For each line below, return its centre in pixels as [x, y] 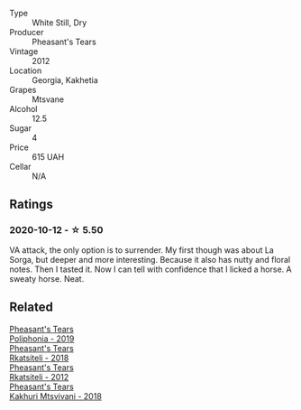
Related [32, 307]
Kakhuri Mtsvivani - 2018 [55, 396]
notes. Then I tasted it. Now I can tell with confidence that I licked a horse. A [150, 269]
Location [26, 70]
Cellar [20, 167]
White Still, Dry [59, 23]
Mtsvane [48, 99]
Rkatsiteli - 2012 [39, 377]
